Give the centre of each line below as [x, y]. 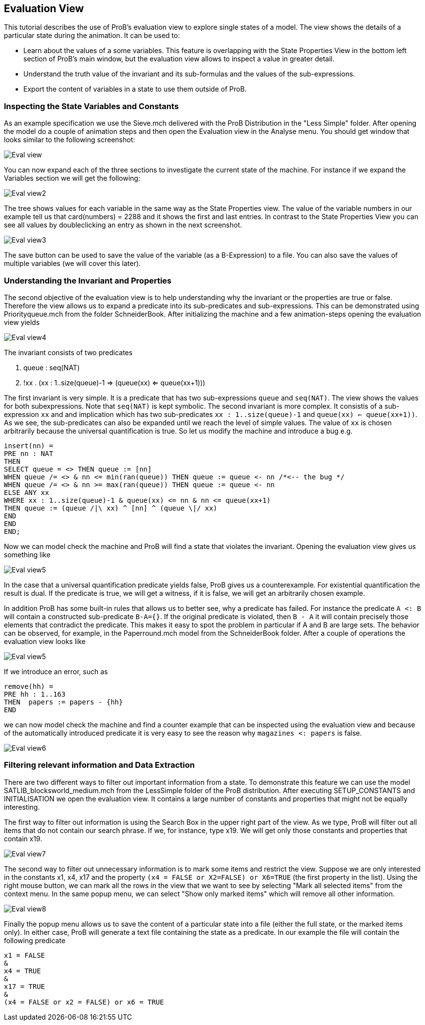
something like [27, 554]
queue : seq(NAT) [52, 367]
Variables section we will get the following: [72, 178]
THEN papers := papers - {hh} [64, 702]
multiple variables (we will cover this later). [72, 264]
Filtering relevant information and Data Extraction [99, 765]
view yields [22, 322]
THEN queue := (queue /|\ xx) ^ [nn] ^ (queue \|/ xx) [111, 508]
